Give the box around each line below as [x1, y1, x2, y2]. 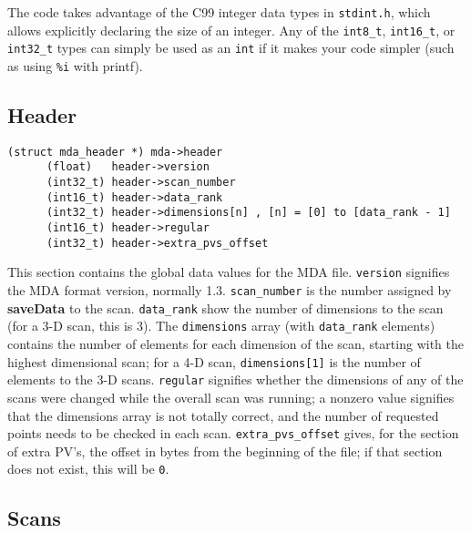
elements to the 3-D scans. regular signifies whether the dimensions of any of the [7, 370, 464, 389]
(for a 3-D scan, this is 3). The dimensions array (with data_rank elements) [7, 316, 435, 335]
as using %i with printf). [7, 56, 143, 75]
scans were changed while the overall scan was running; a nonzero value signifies [7, 387, 455, 406]
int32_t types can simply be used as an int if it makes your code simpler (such [7, 38, 455, 57]
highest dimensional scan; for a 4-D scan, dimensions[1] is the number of [7, 352, 421, 371]
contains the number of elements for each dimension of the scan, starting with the [7, 334, 464, 354]
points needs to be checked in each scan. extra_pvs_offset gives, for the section [7, 424, 459, 443]
